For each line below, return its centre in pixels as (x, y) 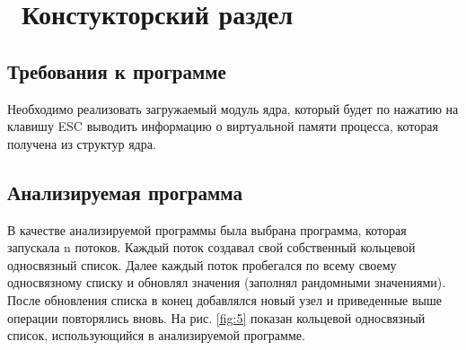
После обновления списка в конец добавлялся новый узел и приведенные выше (224, 299)
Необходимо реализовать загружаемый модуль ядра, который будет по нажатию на (233, 108)
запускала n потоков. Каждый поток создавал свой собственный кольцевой (211, 247)
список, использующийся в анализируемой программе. (156, 335)
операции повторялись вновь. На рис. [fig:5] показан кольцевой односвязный (216, 317)
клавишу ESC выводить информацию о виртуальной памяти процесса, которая (223, 126)
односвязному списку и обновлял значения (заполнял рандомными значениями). (227, 282)
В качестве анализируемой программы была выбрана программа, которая (207, 229)
